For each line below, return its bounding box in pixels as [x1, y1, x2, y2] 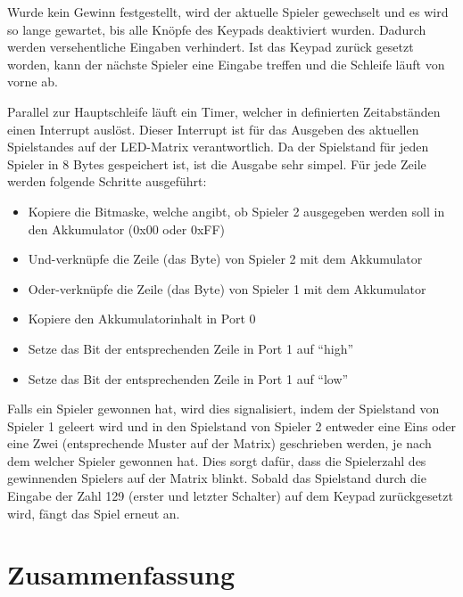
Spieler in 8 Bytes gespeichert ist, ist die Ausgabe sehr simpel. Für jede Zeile [7, 154, 426, 173]
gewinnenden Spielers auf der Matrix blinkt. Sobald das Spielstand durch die [7, 469, 426, 487]
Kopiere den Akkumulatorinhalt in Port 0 [28, 309, 256, 328]
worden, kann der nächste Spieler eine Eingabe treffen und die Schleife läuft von [7, 54, 445, 73]
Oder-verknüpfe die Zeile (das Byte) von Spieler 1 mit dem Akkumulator [28, 279, 426, 298]
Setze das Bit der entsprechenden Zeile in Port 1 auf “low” [28, 369, 349, 388]
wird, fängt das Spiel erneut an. [7, 503, 180, 522]
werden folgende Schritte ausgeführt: [7, 172, 207, 191]
